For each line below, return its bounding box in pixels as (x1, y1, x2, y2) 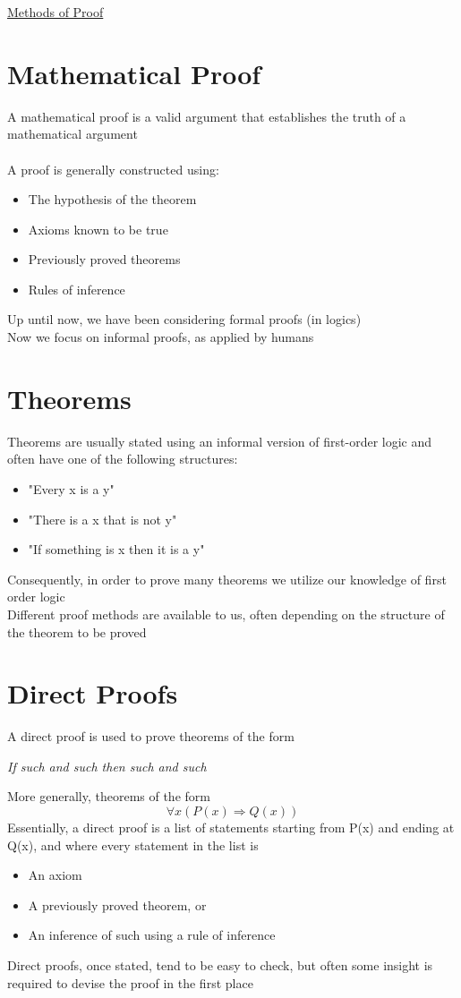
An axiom (28, 866, 82, 884)
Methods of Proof (7, 3, 104, 21)
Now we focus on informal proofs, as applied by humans (7, 328, 314, 346)
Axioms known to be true (28, 219, 168, 238)
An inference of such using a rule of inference (28, 925, 276, 944)
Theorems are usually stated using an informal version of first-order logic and (7, 431, 432, 450)
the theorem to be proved (7, 622, 147, 641)
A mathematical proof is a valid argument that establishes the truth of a (7, 107, 406, 125)
